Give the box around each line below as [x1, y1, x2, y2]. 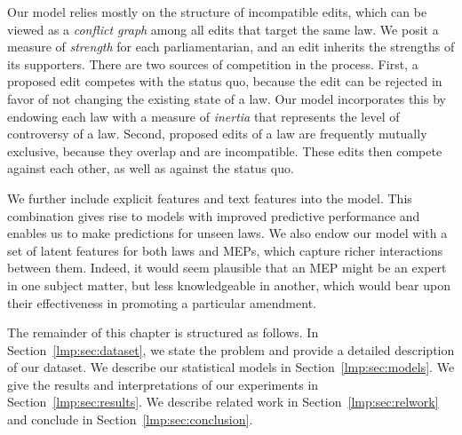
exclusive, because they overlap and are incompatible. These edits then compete [7, 141, 442, 160]
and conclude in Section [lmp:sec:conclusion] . [7, 410, 253, 429]
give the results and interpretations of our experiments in [7, 375, 319, 393]
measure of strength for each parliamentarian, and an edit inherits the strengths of [7, 37, 455, 56]
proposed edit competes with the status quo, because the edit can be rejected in [7, 72, 442, 91]
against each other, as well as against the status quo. [7, 159, 294, 178]
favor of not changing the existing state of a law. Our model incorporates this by [7, 89, 446, 107]
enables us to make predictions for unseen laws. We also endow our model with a [7, 224, 448, 242]
